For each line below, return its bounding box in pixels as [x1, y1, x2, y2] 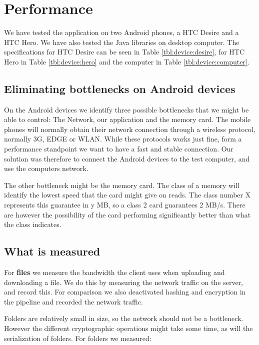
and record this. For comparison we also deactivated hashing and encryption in [4, 286, 246, 297]
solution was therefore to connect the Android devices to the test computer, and [4, 153, 250, 163]
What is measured [4, 243, 100, 259]
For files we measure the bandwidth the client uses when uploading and [4, 267, 225, 277]
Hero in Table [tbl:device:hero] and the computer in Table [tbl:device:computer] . [4, 56, 249, 66]
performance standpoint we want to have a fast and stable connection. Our [4, 143, 233, 154]
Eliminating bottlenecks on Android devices [4, 80, 235, 96]
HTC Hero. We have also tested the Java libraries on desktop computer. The [4, 36, 239, 47]
